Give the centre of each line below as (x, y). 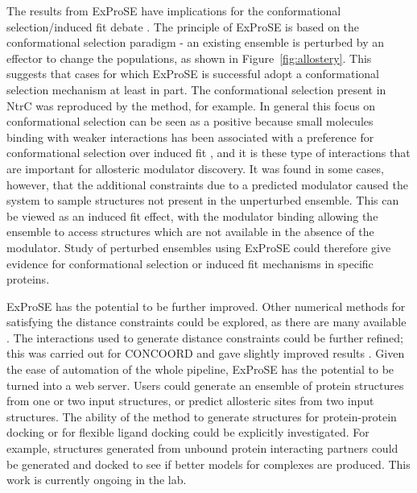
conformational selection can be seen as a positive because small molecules (190, 121)
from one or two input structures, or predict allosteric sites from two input (190, 401)
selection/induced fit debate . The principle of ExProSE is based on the (183, 26)
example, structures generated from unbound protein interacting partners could (202, 448)
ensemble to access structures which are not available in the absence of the (190, 232)
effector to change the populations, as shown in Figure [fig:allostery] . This (189, 58)
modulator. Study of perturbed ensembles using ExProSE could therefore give (199, 247)
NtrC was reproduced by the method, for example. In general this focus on (191, 105)
